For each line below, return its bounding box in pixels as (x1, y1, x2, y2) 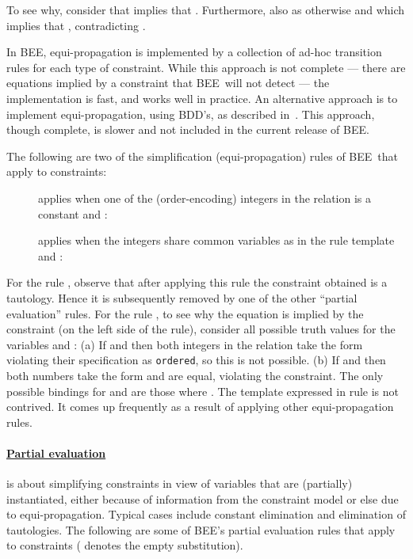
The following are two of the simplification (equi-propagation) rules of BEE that (6, 147, 399, 164)
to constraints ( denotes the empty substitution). (6, 537, 243, 553)
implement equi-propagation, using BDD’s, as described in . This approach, (6, 105, 375, 122)
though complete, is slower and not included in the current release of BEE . (6, 121, 369, 138)
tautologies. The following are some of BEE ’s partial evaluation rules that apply (6, 521, 396, 538)
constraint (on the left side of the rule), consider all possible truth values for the (6, 321, 396, 337)
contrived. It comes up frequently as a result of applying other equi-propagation (6, 398, 394, 415)
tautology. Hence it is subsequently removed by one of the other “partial (6, 289, 358, 306)
